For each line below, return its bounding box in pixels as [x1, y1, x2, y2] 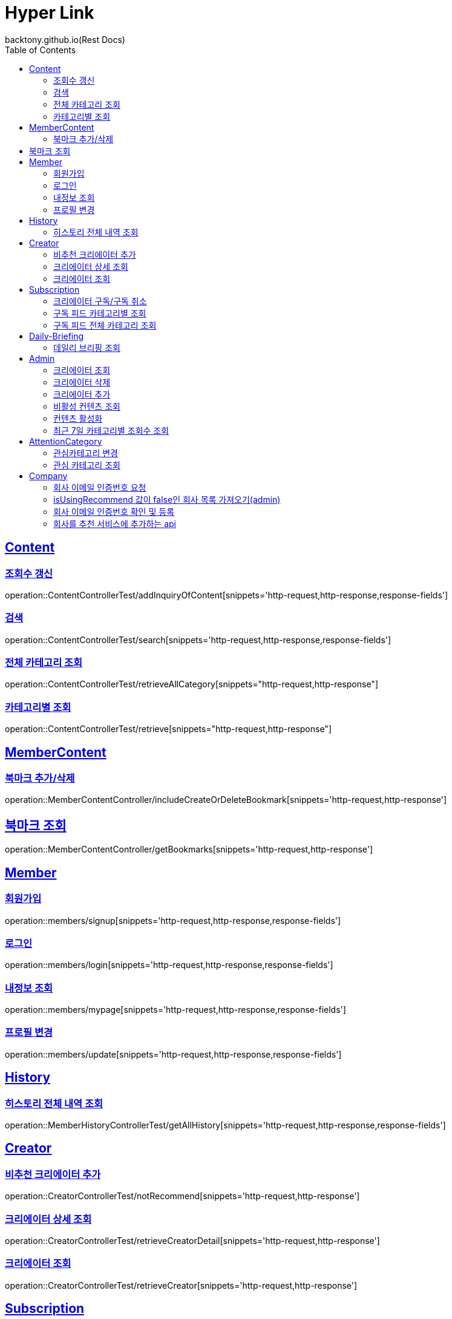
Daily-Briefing [29, 330, 84, 341]
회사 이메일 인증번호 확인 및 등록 [53, 506, 175, 517]
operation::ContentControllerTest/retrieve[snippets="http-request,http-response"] [5, 724, 332, 735]
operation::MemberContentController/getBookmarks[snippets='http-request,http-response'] [5, 844, 373, 855]
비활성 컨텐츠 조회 [53, 401, 120, 411]
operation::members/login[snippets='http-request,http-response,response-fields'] [5, 960, 333, 970]
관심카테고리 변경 [53, 447, 118, 458]
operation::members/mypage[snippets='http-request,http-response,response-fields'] [5, 1004, 346, 1015]
